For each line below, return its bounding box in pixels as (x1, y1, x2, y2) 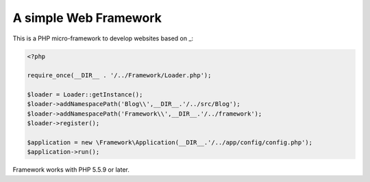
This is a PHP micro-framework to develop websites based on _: (12, 34, 194, 42)
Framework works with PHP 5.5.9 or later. (12, 166, 129, 174)
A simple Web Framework (12, 10, 162, 25)
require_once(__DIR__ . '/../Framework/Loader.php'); (27, 72, 212, 79)
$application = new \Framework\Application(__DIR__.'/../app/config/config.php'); (27, 139, 313, 146)
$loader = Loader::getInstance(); (27, 91, 143, 99)
